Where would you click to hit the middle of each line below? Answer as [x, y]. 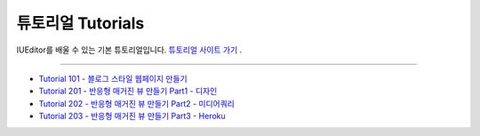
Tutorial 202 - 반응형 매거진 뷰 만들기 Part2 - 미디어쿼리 [137, 103]
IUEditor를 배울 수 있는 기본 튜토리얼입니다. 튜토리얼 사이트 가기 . [129, 50]
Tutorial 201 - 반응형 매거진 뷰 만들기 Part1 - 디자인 [128, 91]
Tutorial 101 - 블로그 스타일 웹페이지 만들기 [113, 78]
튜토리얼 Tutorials [80, 23]
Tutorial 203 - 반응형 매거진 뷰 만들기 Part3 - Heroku [132, 116]
